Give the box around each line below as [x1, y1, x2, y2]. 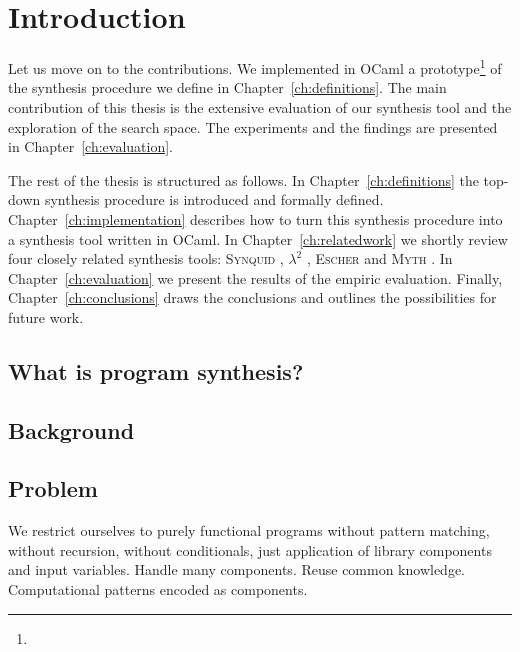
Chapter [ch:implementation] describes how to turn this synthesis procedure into [8, 208, 503, 229]
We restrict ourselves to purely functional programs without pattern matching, [8, 520, 490, 541]
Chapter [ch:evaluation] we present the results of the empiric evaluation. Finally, [8, 267, 503, 288]
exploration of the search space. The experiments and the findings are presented [8, 116, 498, 137]
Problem [8, 473, 98, 504]
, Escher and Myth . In [306, 248, 453, 269]
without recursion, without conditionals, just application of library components [8, 539, 492, 560]
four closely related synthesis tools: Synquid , [8, 248, 284, 269]
